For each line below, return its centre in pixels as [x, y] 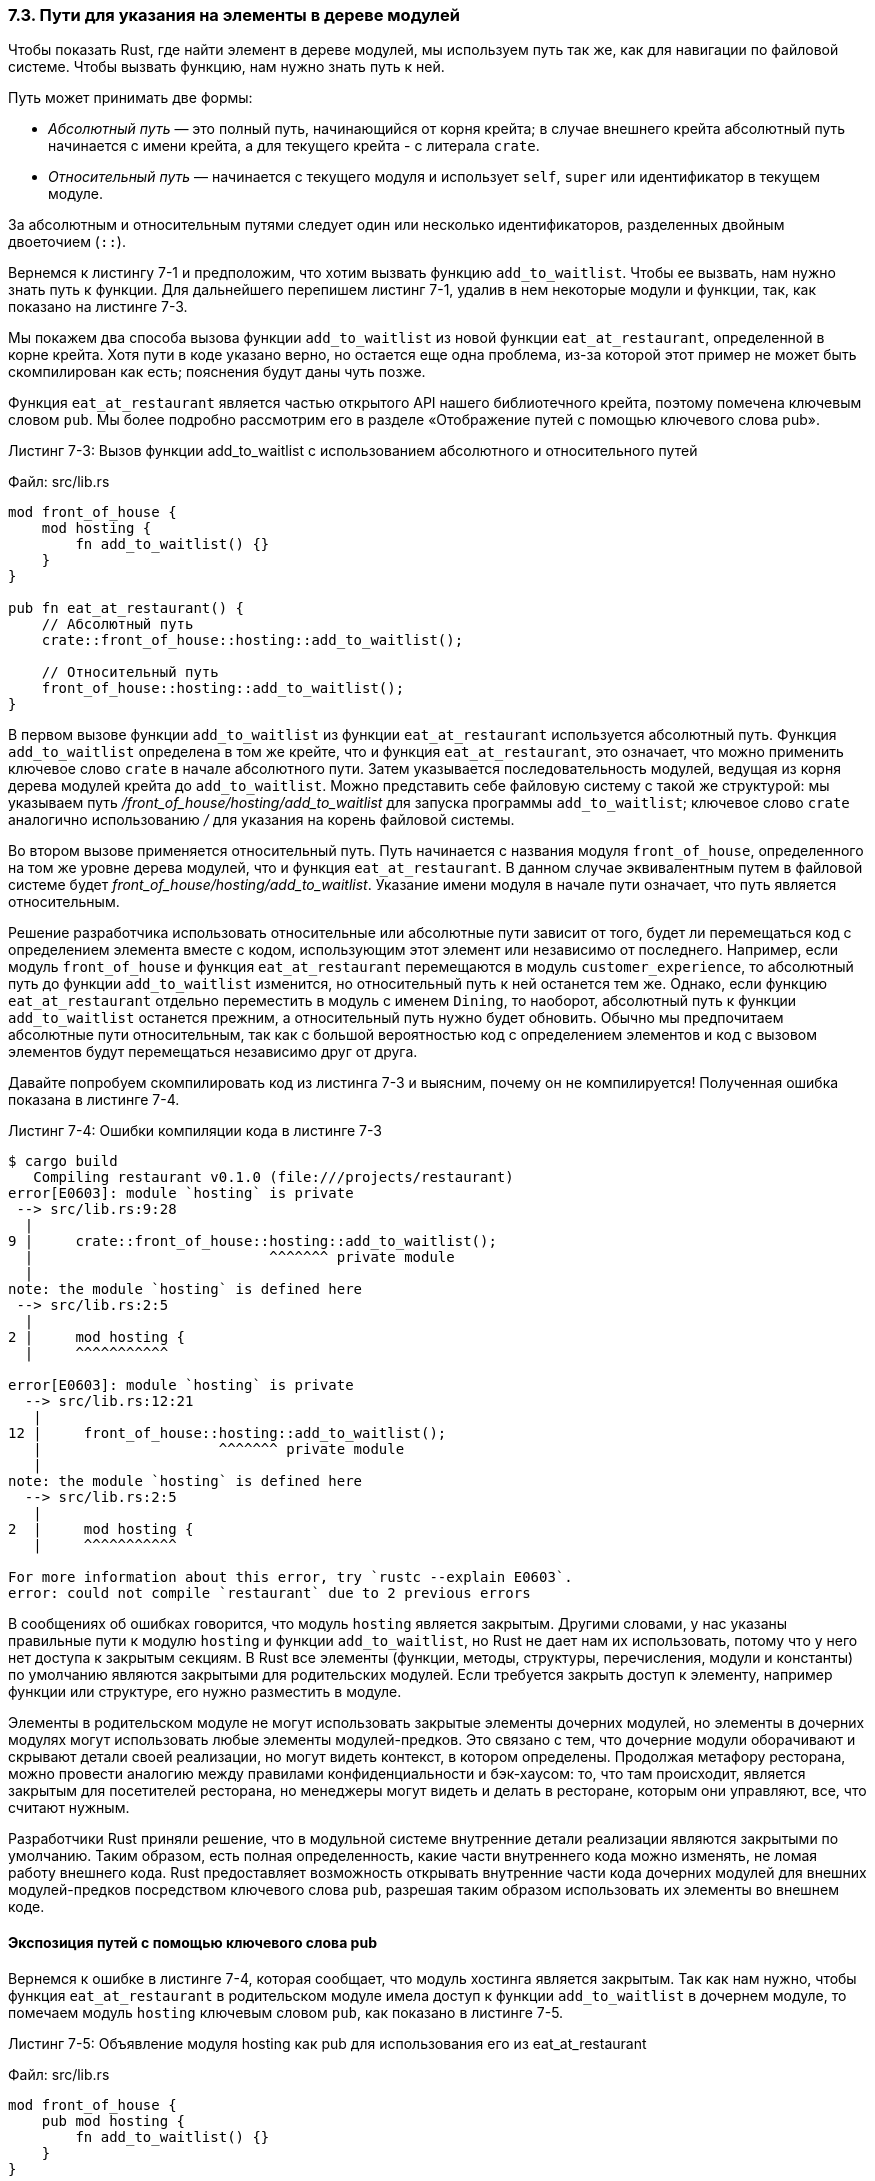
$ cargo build [63, 1161]
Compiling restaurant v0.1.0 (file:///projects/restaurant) [273, 1177]
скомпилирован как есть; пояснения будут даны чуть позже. [217, 372]
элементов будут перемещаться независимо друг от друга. [213, 1052]
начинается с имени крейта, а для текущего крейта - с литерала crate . [294, 146]
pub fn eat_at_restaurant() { [126, 608]
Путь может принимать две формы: [130, 98]
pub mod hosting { [113, 2120]
